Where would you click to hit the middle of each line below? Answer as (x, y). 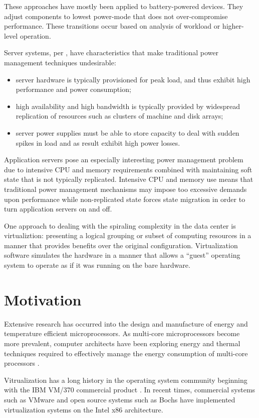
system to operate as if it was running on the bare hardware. (97, 265)
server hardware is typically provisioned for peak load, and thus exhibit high (133, 79)
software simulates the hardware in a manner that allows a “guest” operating (122, 255)
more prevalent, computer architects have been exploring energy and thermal (122, 343)
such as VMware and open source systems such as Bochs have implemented (120, 399)
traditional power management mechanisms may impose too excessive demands (125, 189)
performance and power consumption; (73, 89)
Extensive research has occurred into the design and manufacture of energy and (126, 323)
